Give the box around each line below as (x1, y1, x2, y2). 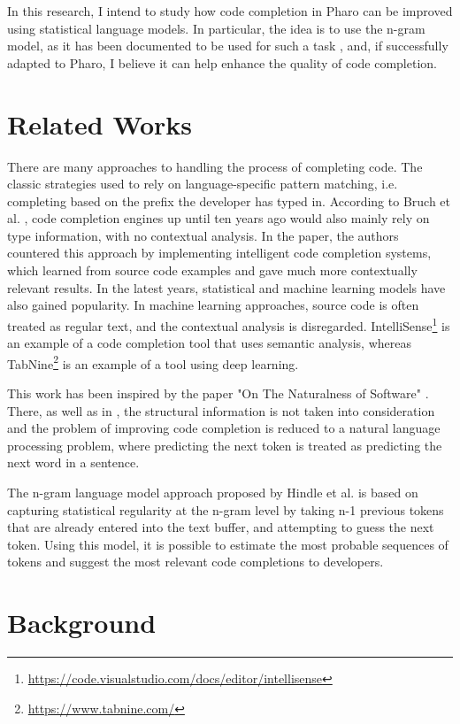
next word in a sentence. (7, 453, 140, 472)
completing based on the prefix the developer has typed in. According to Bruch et (7, 191, 451, 210)
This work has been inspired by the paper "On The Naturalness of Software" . (7, 383, 429, 402)
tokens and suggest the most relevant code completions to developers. (7, 552, 384, 571)
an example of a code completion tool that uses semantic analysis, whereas (7, 334, 412, 352)
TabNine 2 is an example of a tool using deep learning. (7, 351, 299, 373)
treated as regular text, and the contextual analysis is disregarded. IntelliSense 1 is (7, 313, 450, 335)
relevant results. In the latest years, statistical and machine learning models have (7, 278, 446, 297)
